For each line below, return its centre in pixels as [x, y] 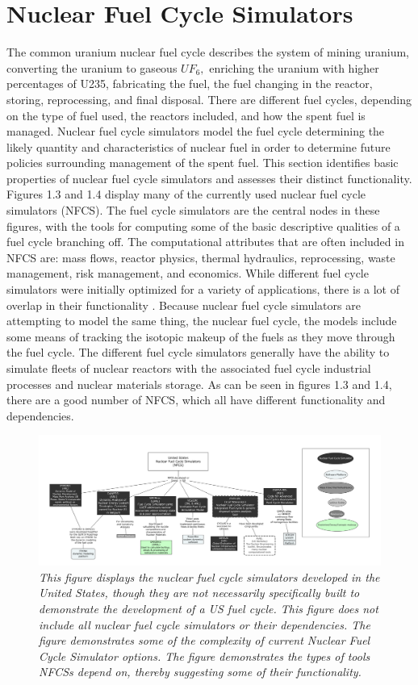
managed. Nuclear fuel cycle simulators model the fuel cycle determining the [196, 131]
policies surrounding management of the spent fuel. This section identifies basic [203, 163]
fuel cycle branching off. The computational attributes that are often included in [205, 242]
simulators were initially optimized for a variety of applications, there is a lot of [203, 289]
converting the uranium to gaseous [92, 67]
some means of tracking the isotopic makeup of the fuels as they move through [201, 336]
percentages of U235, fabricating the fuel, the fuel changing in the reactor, [190, 84]
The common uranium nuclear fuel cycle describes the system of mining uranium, [208, 52]
